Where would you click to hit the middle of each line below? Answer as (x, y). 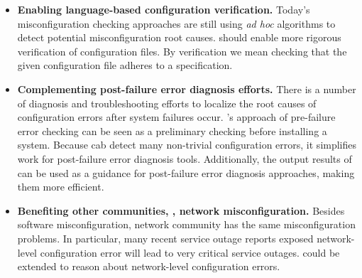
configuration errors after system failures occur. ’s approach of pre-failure (176, 117)
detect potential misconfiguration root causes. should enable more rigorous (179, 37)
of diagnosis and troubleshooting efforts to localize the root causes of (167, 103)
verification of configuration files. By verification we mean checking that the (182, 51)
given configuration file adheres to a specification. (125, 65)
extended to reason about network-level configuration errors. (149, 266)
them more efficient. (61, 187)
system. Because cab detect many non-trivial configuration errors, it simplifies (187, 145)
